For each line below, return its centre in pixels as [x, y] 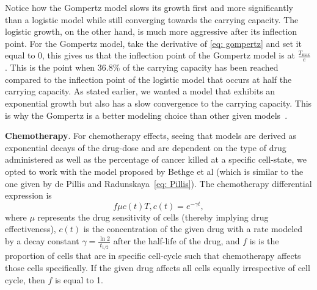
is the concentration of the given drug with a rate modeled [193, 229]
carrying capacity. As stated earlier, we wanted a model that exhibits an [140, 91]
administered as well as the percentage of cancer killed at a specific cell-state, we [156, 159]
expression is [28, 195]
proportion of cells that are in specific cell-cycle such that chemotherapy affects [153, 256]
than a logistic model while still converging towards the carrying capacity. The [152, 19]
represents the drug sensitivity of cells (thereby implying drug [153, 217]
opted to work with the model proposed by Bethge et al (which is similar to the [154, 171]
